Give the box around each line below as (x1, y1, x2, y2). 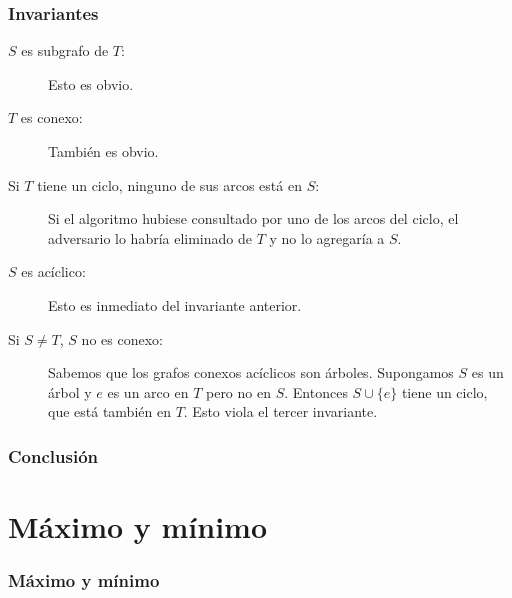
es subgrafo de (21, 40, 109, 61)
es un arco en (107, 381, 189, 402)
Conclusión (8, 443, 98, 468)
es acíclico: (21, 261, 86, 282)
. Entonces (284, 381, 348, 402)
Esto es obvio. (48, 73, 134, 94)
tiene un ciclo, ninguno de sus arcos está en (37, 174, 302, 195)
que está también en (48, 401, 171, 422)
